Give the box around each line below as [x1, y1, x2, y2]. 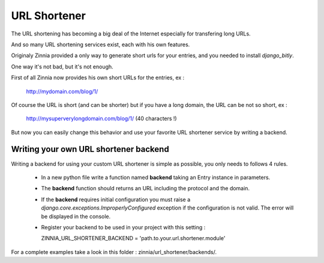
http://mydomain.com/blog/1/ [26, 88, 98, 95]
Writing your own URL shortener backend [11, 144, 169, 154]
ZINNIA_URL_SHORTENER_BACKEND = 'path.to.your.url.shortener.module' [41, 235, 226, 242]
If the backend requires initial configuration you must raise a [41, 196, 191, 203]
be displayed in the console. [41, 213, 111, 220]
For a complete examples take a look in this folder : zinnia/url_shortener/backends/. [11, 248, 217, 255]
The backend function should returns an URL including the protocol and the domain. [41, 185, 250, 192]
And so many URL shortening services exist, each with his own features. [11, 41, 190, 48]
